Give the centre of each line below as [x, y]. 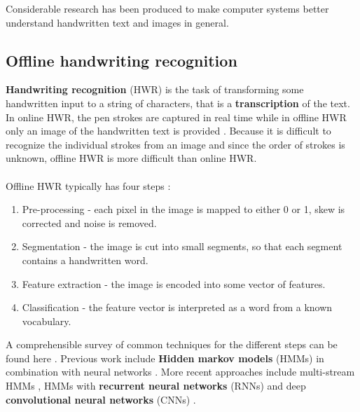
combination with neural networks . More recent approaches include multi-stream [180, 372]
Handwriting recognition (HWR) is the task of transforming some [155, 89]
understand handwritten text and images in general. [117, 22]
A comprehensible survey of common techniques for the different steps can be [172, 344]
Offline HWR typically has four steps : [88, 185]
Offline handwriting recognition [122, 60]
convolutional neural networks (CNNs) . [101, 399]
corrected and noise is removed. [89, 222]
